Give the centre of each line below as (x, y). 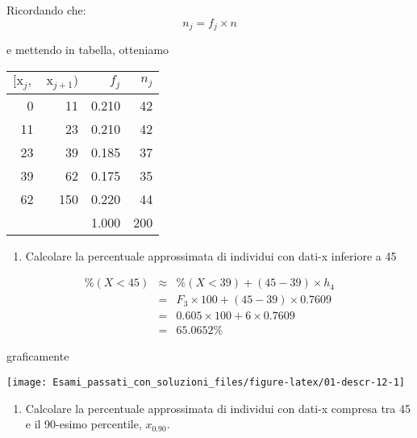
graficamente (38, 356)
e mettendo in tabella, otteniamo (88, 50)
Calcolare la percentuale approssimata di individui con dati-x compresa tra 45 (218, 408)
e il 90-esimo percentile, (83, 424)
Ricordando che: (46, 10)
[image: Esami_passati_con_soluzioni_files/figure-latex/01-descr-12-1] (206, 382)
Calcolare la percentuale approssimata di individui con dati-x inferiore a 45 (211, 255)
